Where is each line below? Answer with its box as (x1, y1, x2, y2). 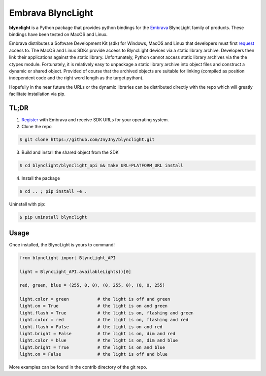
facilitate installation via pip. (9, 91, 66, 97)
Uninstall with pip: (9, 201, 46, 207)
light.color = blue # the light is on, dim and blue (19, 338, 178, 343)
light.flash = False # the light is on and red (19, 324, 163, 330)
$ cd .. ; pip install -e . (19, 189, 87, 194)
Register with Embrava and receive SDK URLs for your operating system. (21, 116, 169, 123)
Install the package (21, 175, 60, 181)
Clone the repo (21, 124, 52, 130)
